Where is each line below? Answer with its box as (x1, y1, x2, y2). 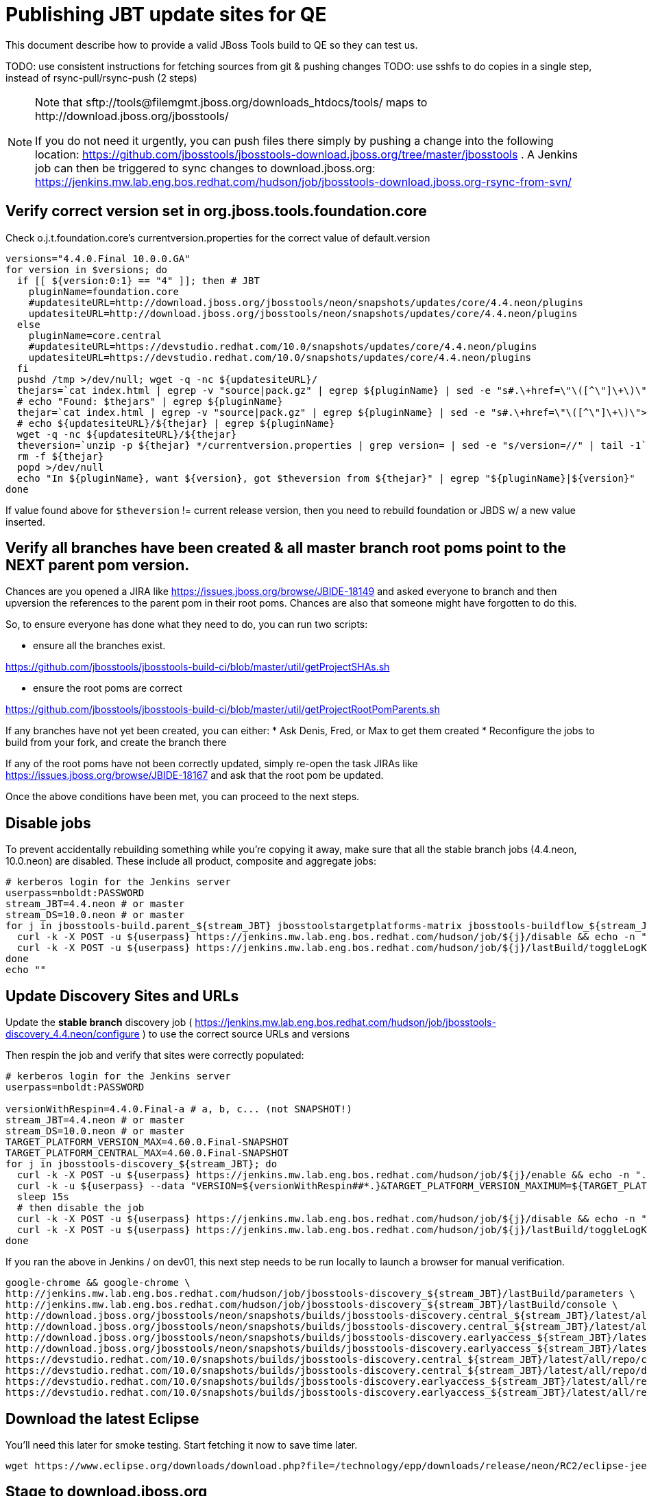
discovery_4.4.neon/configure (5, 1028, 140, 1040)
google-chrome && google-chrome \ (5, 1277, 191, 1289)
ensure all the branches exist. (33, 640, 166, 652)
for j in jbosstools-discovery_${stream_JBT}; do (5, 1158, 278, 1170)
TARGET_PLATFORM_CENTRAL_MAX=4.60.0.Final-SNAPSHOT (5, 1147, 289, 1159)
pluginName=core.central (28, 329, 162, 341)
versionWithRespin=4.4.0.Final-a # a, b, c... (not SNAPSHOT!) (5, 1103, 352, 1115)
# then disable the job (16, 1202, 145, 1214)
